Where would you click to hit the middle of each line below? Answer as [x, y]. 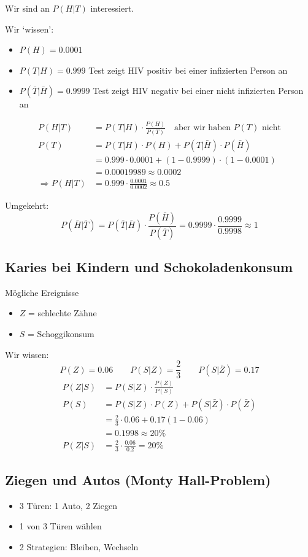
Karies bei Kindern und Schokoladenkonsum [149, 266]
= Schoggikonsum [61, 333]
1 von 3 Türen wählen [60, 526]
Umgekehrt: [27, 205]
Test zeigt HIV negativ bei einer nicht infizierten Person [198, 91]
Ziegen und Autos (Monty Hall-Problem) [138, 480]
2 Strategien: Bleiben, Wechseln [79, 547]
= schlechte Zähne [63, 313]
